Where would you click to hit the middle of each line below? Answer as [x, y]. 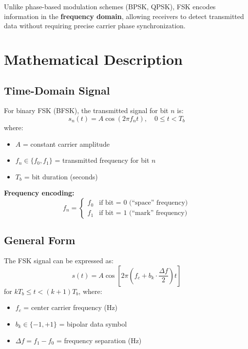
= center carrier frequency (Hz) [71, 307]
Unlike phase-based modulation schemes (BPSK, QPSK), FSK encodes [110, 6]
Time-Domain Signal [57, 90]
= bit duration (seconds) [61, 176]
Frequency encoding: [39, 193]
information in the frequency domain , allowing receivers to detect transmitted [124, 16]
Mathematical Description [93, 59]
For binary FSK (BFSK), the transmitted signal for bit [86, 110]
